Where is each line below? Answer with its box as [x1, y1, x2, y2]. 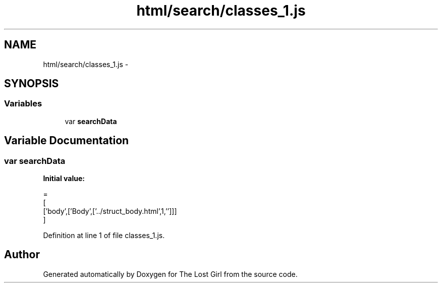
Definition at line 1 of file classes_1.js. [43, 231, 165, 240]
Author [4, 248, 40, 261]
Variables [4, 98, 42, 109]
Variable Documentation [4, 134, 129, 147]
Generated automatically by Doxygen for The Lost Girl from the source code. [43, 269, 298, 278]
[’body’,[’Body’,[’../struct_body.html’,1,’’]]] [43, 207, 177, 216]
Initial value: [43, 174, 85, 183]
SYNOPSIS [4, 77, 59, 90]
